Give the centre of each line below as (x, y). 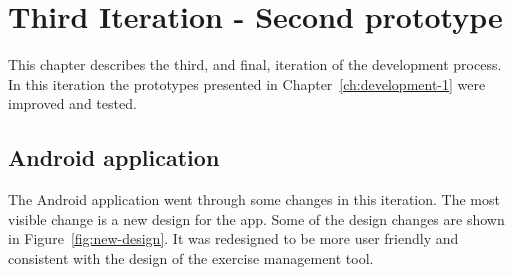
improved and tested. (72, 103)
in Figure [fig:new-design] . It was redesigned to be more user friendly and (233, 238)
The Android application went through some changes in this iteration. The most (254, 199)
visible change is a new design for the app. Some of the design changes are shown (256, 218)
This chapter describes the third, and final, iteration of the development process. (255, 64)
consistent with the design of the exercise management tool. (191, 257)
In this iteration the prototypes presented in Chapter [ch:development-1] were (247, 83)
